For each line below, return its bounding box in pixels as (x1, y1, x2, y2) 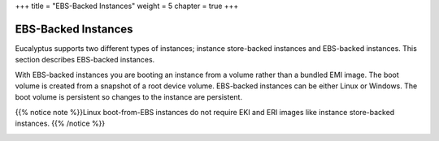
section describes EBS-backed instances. (15, 55, 155, 65)
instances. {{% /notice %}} (15, 118, 106, 129)
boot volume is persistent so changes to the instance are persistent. (15, 92, 243, 102)
